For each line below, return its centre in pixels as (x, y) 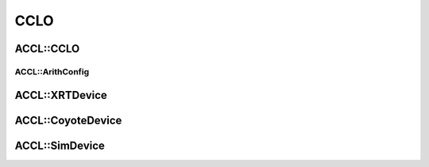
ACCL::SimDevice (60, 145)
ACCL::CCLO (47, 49)
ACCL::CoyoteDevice (68, 120)
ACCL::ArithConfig (52, 71)
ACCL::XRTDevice (61, 95)
